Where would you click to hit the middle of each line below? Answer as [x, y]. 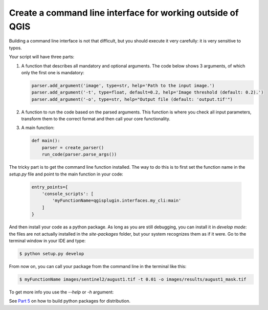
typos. [15, 48]
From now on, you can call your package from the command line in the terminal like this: [98, 266]
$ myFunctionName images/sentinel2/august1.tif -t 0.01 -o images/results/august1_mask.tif [133, 279]
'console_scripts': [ [68, 194]
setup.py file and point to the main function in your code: [66, 174]
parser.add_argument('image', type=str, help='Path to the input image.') [123, 85]
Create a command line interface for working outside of [124, 13]
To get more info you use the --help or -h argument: [61, 292]
